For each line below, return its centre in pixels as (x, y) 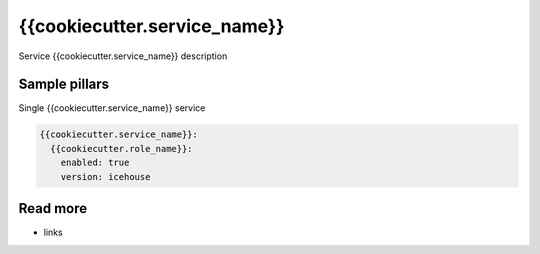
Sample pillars (64, 84)
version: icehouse (105, 176)
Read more (53, 208)
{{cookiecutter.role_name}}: (122, 148)
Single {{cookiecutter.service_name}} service (112, 108)
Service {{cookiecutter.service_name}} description (123, 56)
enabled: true (95, 163)
